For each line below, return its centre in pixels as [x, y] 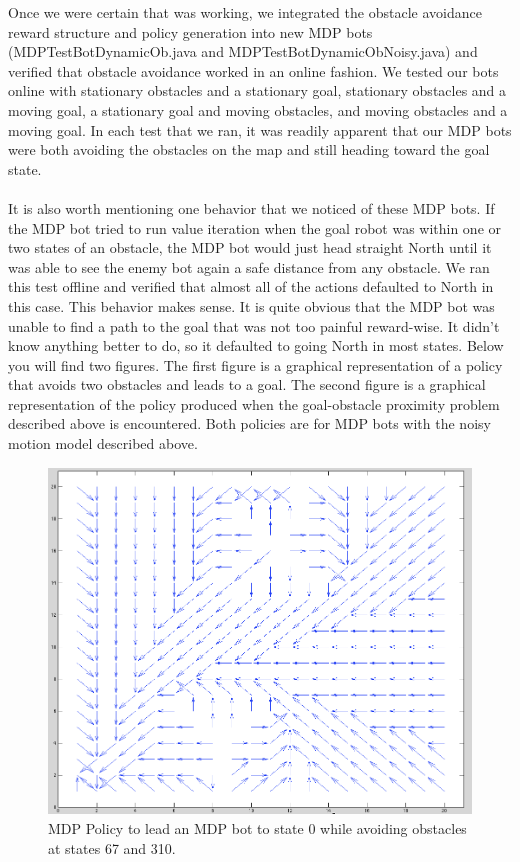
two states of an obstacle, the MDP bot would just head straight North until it [250, 247]
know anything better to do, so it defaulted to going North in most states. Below [256, 345]
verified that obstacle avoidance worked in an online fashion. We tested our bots [253, 70]
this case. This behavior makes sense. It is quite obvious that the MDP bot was [251, 305]
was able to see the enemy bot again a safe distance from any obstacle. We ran [249, 266]
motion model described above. [103, 443]
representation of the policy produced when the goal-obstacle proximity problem [254, 403]
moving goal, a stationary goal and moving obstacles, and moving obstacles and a [258, 109]
